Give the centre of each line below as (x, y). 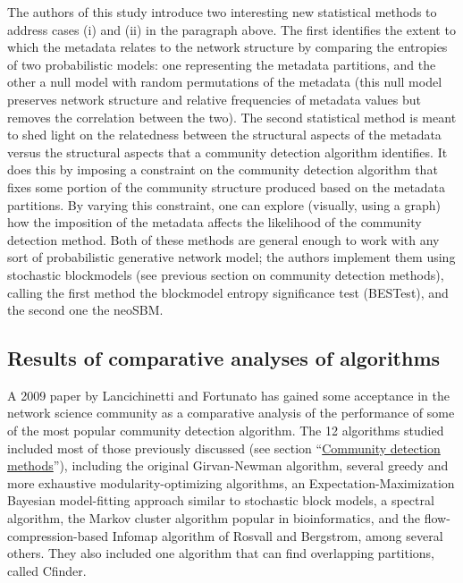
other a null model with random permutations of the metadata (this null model (225, 82)
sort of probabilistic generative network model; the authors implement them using (231, 257)
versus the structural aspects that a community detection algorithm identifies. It (227, 152)
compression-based (58, 535)
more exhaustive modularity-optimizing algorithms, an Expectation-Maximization (231, 482)
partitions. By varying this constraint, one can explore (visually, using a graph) (224, 204)
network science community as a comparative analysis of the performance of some (231, 413)
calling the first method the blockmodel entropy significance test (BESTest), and (228, 292)
